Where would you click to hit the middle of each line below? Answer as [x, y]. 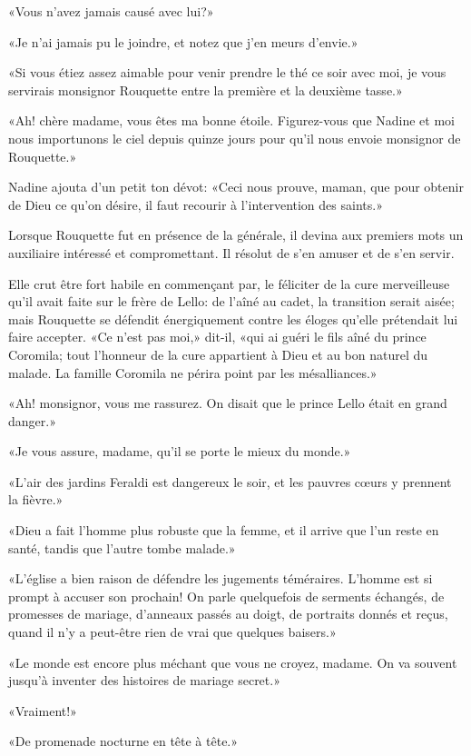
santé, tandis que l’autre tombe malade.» [122, 547]
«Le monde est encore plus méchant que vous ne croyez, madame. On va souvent [233, 662]
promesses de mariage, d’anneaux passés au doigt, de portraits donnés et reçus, [228, 614]
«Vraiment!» [43, 710]
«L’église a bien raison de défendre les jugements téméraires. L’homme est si [221, 578]
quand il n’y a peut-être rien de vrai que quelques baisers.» [172, 632]
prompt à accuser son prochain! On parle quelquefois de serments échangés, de [226, 596]
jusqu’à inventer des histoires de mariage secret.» [144, 680]
